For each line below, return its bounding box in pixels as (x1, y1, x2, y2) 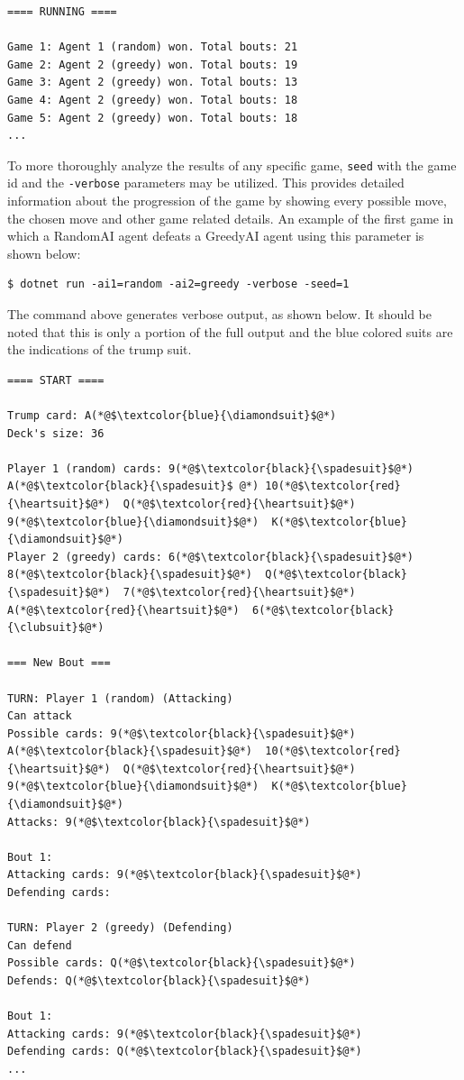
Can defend (7, 938, 72, 952)
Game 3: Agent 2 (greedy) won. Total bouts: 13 (7, 76, 298, 89)
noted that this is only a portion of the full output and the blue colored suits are (7, 322, 453, 341)
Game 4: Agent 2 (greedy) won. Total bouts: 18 (7, 93, 298, 106)
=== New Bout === (7, 656, 111, 670)
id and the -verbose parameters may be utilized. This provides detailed (7, 173, 405, 192)
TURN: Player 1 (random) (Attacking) (7, 691, 233, 705)
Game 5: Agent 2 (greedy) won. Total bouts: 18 (7, 111, 298, 124)
